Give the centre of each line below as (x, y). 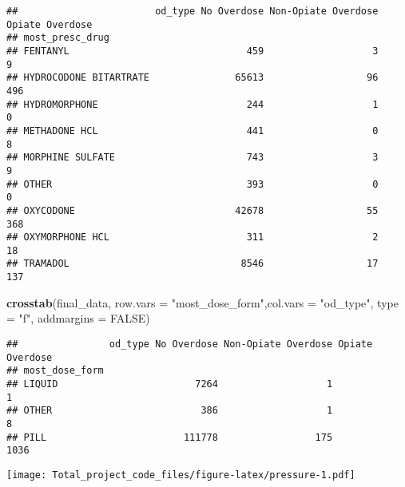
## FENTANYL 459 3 (193, 51)
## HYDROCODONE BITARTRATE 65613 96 (193, 78)
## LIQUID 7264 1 (170, 384)
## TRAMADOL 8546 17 (193, 264)
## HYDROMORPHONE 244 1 (193, 104)
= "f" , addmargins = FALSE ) (78, 318)
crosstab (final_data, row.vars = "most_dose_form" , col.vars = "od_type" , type (202, 302)
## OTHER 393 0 (193, 184)
